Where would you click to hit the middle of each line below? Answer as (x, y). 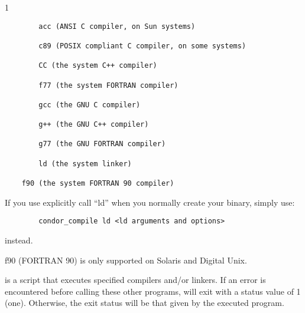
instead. (19, 240)
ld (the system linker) (85, 164)
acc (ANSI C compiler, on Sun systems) (117, 26)
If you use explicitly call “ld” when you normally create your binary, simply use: (150, 202)
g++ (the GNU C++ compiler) (94, 125)
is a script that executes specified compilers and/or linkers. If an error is (135, 280)
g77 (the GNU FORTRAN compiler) (102, 144)
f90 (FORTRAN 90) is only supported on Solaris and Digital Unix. (126, 260)
